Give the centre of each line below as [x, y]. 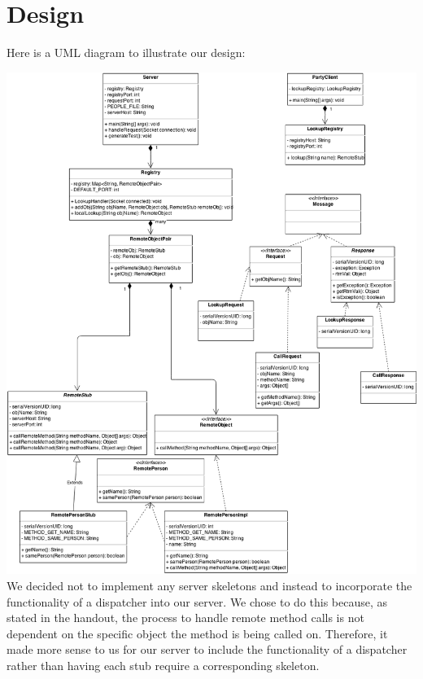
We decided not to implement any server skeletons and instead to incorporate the [209, 585]
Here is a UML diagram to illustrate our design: [126, 53]
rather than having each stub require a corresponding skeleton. [163, 665]
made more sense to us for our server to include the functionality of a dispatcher [207, 649]
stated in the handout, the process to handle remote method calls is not [185, 618]
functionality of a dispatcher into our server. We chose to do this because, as [197, 601]
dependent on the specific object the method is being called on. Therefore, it [197, 633]
